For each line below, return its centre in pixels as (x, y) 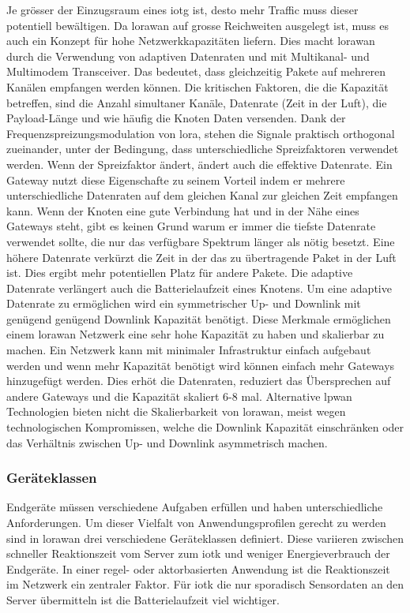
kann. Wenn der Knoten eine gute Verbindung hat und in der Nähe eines (183, 210)
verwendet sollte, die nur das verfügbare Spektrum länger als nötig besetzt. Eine (201, 241)
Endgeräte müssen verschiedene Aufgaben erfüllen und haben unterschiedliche (195, 507)
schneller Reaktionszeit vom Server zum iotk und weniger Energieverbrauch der (198, 553)
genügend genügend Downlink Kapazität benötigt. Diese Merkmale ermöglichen (199, 318)
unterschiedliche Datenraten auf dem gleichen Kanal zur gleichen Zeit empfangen (202, 195)
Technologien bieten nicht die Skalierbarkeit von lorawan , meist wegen (176, 411)
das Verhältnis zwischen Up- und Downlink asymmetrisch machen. (167, 442)
